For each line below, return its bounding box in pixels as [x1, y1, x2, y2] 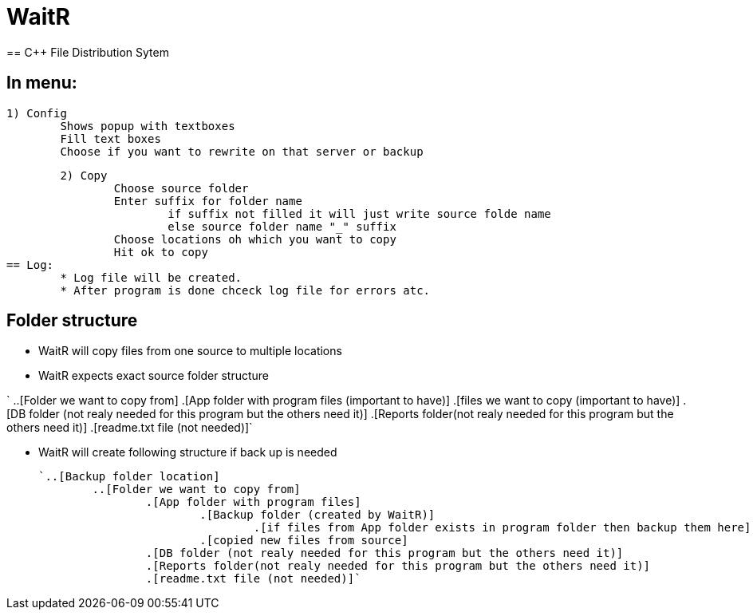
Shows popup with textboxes [60, 119, 235, 132]
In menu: [6, 73, 77, 93]
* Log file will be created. [60, 270, 242, 284]
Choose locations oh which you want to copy [113, 232, 396, 246]
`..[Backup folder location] [38, 470, 220, 484]
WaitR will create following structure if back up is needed [38, 445, 337, 460]
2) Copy [60, 168, 108, 182]
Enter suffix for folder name [113, 194, 302, 207]
